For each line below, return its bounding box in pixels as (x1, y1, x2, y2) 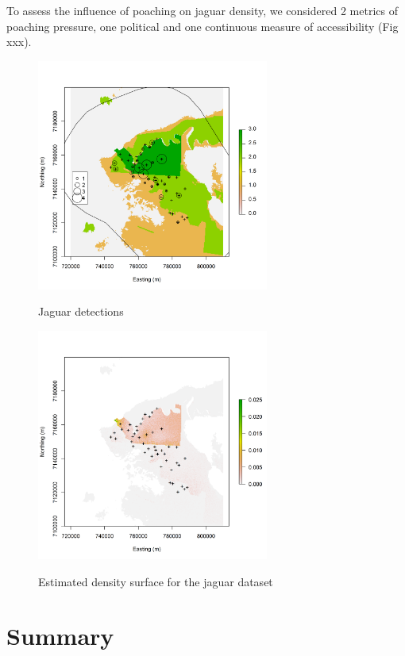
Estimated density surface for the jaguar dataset (38, 573, 273, 589)
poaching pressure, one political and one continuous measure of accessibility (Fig (6, 17, 399, 34)
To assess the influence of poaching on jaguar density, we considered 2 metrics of (6, 2, 398, 18)
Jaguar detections (38, 303, 124, 320)
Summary (6, 620, 114, 652)
